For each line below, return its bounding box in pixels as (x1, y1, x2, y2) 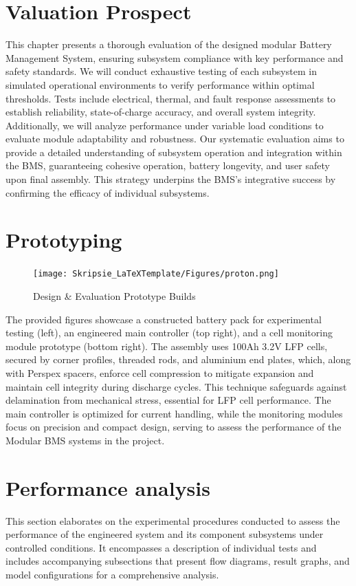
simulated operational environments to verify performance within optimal (5, 77, 315, 91)
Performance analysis (5, 473, 210, 501)
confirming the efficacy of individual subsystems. (5, 185, 210, 199)
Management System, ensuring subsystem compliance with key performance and (5, 50, 344, 65)
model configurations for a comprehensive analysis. (5, 567, 219, 582)
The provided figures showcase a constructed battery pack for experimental (5, 312, 322, 326)
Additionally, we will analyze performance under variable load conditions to (5, 118, 324, 132)
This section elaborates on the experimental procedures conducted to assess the (5, 513, 340, 528)
